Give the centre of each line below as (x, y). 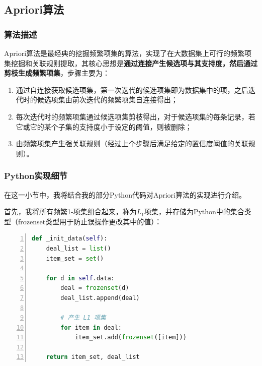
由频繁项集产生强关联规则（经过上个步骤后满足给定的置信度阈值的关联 (132, 143)
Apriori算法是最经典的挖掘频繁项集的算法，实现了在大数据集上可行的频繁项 (128, 53)
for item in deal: (91, 327)
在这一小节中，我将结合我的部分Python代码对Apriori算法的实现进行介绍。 (125, 194)
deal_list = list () (78, 248)
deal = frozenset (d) (95, 288)
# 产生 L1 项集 (83, 318)
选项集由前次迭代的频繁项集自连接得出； (111, 100)
